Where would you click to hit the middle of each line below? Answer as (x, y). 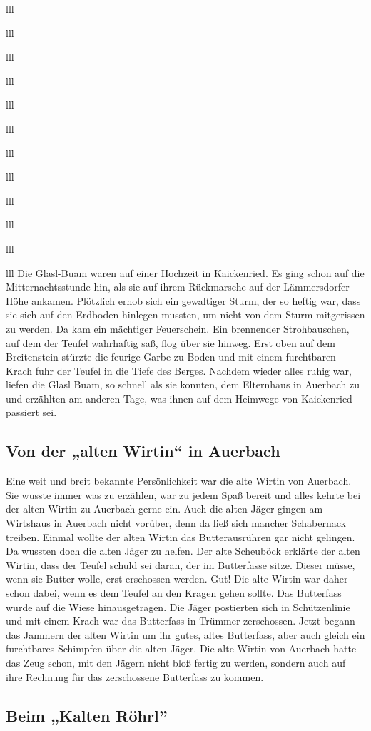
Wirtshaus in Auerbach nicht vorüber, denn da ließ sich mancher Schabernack (176, 523)
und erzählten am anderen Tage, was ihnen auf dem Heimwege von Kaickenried (179, 398)
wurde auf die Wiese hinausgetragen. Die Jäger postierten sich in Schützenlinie (178, 606)
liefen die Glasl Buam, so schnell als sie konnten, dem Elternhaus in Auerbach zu (183, 384)
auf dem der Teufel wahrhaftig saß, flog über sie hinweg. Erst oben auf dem (171, 342)
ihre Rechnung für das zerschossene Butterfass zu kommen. (135, 676)
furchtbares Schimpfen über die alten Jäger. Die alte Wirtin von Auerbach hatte (181, 649)
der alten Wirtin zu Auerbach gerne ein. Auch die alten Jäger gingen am (164, 509)
